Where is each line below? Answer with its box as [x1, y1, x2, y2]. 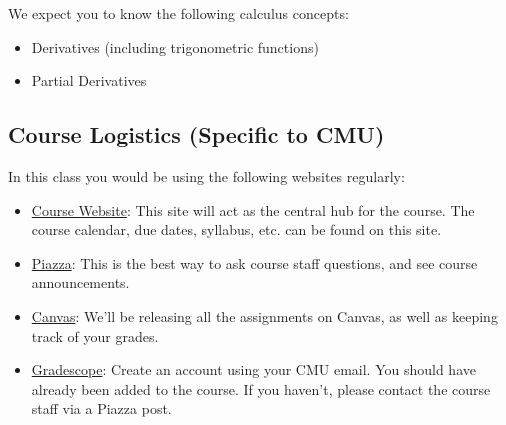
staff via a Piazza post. [31, 398, 172, 419]
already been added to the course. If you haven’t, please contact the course [31, 378, 491, 399]
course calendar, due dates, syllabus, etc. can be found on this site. [31, 219, 442, 240]
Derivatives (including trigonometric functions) [31, 36, 319, 57]
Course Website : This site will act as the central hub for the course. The [31, 199, 475, 220]
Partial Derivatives [31, 70, 147, 91]
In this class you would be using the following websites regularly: [8, 165, 405, 186]
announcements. [31, 272, 130, 293]
